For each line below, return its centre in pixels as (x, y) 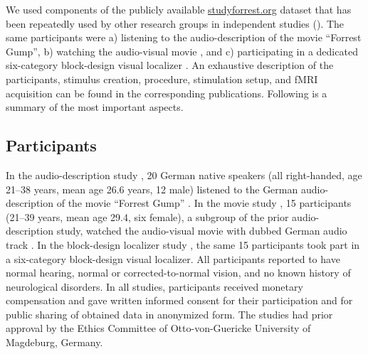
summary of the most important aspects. (95, 107)
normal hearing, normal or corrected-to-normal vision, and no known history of (178, 273)
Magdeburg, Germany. (54, 342)
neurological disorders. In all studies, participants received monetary (154, 286)
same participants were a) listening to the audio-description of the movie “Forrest (184, 37)
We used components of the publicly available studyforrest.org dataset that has (179, 9)
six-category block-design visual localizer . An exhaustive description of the (170, 65)
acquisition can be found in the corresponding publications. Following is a (167, 93)
